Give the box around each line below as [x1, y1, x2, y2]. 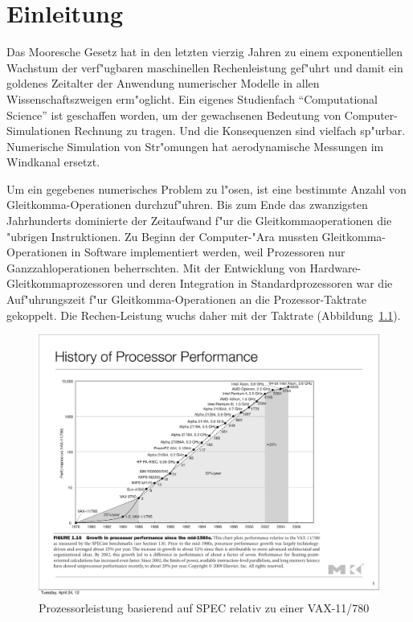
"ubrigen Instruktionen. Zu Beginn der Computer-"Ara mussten [6, 227, 318, 244]
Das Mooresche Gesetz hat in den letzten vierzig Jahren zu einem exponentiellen [6, 43, 403, 60]
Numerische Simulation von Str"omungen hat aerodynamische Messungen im [6, 137, 384, 154]
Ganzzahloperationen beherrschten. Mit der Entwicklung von [6, 259, 306, 276]
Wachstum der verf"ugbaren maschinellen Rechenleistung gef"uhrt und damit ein [6, 59, 403, 76]
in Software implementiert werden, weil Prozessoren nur [71, 243, 346, 260]
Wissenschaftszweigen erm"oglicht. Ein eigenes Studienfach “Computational [6, 90, 378, 107]
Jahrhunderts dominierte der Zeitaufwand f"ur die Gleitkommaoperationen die [6, 212, 392, 229]
